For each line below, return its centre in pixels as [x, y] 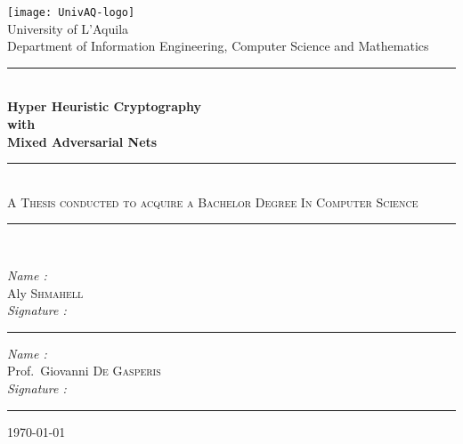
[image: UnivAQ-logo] [71, 12]
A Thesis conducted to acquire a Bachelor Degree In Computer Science [213, 202]
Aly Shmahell [45, 292]
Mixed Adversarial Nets [82, 141]
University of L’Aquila [68, 28]
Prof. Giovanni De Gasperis [84, 371]
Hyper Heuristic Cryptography [104, 106]
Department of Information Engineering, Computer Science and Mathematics [218, 46]
